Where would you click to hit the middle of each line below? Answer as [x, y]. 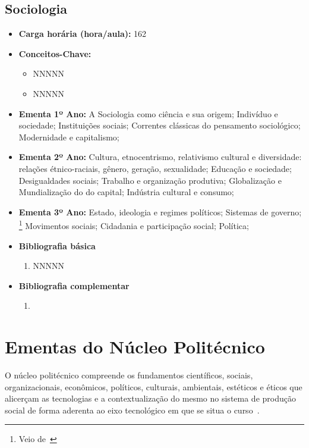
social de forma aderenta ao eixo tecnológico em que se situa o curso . [132, 410]
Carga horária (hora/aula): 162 [83, 34]
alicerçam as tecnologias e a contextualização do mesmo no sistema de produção [150, 398]
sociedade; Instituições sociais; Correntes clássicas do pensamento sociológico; [160, 125]
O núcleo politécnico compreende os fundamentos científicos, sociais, [129, 375]
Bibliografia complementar [74, 285]
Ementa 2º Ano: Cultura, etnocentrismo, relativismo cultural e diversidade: [160, 157]
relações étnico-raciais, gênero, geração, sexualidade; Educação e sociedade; [155, 168]
